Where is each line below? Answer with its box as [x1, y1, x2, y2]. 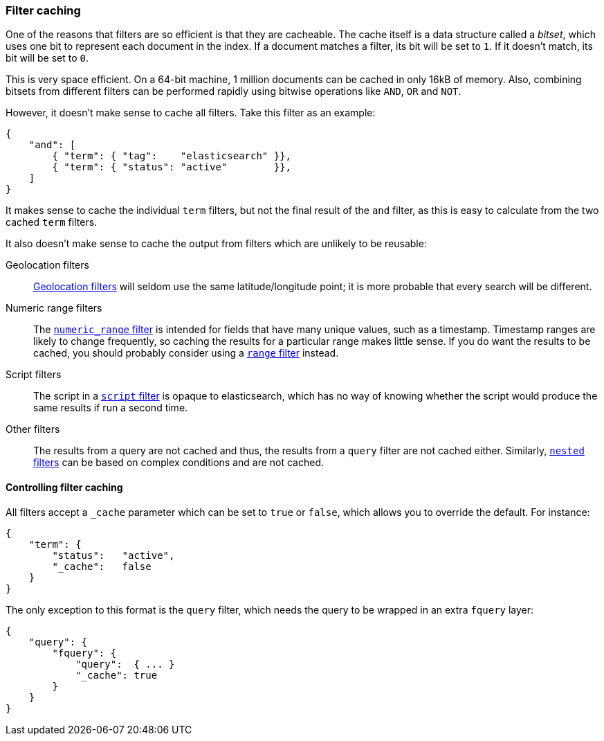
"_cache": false [52, 560, 152, 572]
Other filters [6, 423, 60, 436]
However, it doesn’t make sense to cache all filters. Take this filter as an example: [6, 107, 376, 119]
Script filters [6, 368, 62, 381]
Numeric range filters [6, 302, 102, 314]
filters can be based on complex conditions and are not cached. [33, 456, 324, 469]
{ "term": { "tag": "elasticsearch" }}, [52, 150, 292, 162]
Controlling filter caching [6, 481, 123, 493]
